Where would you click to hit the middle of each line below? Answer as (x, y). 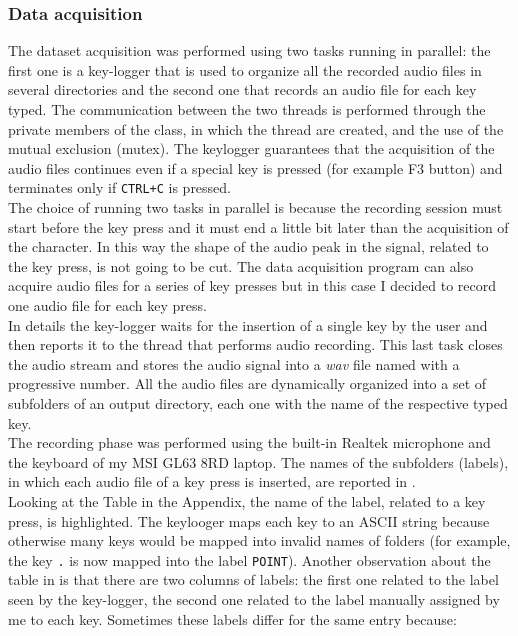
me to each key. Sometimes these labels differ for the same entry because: (232, 618)
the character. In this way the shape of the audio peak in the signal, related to (248, 246)
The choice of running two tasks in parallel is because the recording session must (255, 207)
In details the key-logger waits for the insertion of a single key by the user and (248, 324)
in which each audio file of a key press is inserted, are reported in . (212, 481)
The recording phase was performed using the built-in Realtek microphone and (249, 442)
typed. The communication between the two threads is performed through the (247, 109)
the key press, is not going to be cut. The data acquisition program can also (241, 265)
